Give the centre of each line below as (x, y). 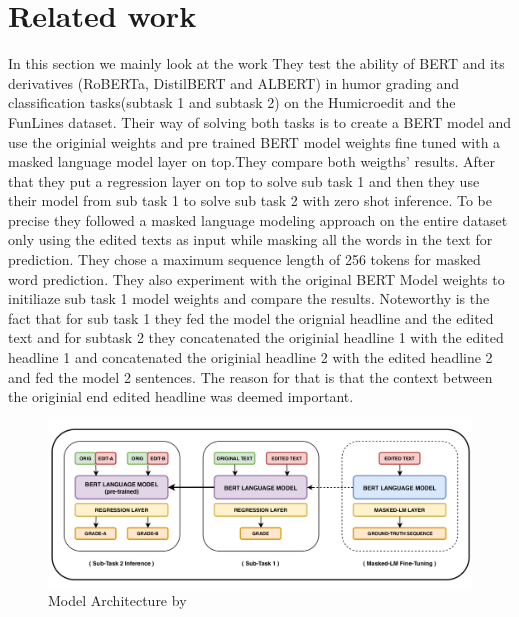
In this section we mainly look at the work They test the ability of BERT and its (256, 63)
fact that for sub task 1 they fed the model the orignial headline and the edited (251, 317)
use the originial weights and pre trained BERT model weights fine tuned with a (254, 141)
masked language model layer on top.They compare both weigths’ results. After (251, 161)
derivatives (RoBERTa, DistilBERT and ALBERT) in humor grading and (234, 82)
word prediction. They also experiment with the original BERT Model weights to (256, 278)
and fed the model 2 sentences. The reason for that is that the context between (250, 376)
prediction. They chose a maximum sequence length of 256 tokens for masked (244, 259)
